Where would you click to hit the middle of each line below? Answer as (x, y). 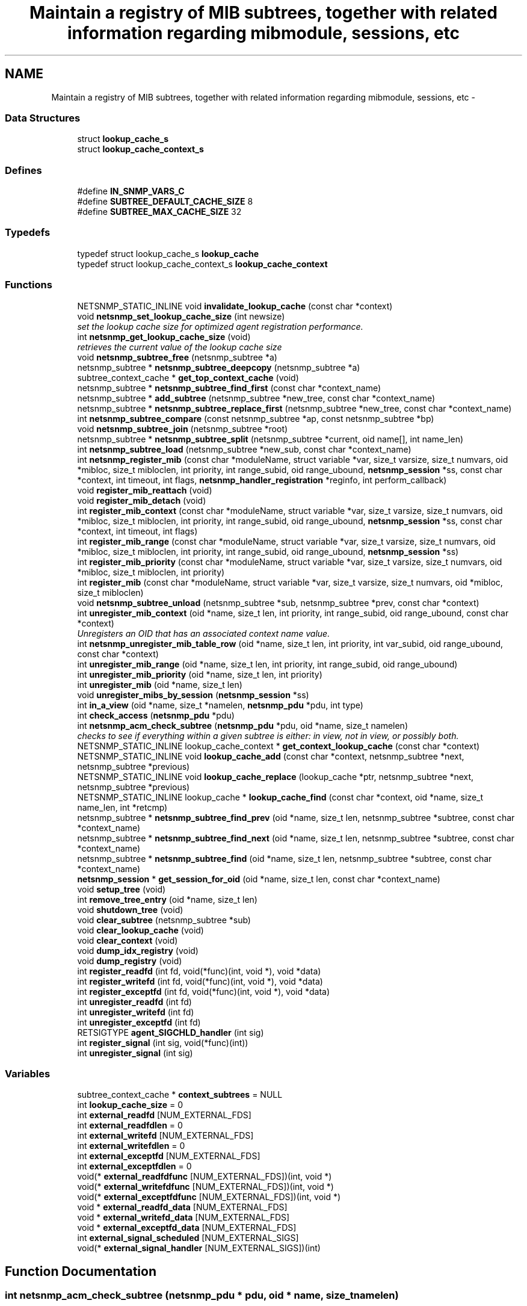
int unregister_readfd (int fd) (134, 1001)
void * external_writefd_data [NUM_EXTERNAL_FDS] (183, 1218)
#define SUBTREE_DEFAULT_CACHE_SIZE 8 (165, 202)
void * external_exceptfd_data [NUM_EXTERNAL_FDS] (187, 1228)
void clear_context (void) (128, 940)
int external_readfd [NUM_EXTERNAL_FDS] (164, 1115)
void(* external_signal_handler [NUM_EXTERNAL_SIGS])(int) (199, 1248)
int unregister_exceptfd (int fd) (139, 1022)
